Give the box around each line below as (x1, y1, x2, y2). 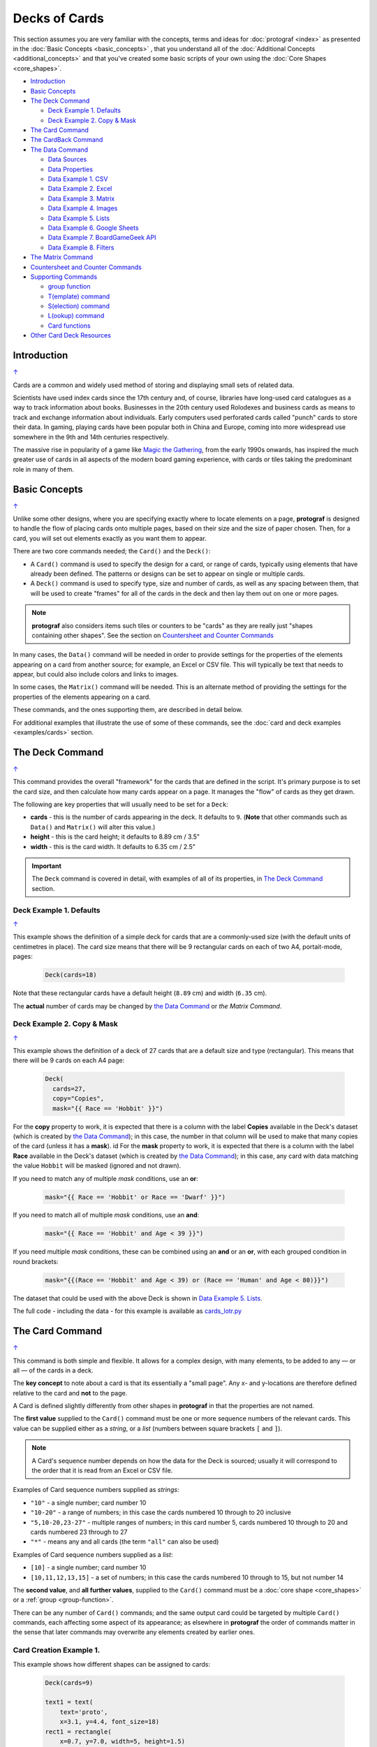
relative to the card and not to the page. (13, 1389, 128, 1397)
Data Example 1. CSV (47, 175, 108, 183)
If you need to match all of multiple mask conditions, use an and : (13, 1211, 200, 1219)
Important (31, 862, 62, 870)
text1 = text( (45, 1698, 94, 1706)
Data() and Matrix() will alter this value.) (30, 822, 156, 831)
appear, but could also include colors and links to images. (13, 670, 179, 679)
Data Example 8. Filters (47, 243, 114, 252)
